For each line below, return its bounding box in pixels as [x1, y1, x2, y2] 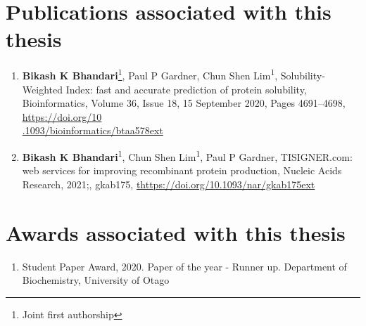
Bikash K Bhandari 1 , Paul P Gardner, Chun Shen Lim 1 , [22, 66, 278, 82]
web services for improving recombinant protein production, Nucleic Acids [22, 163, 342, 178]
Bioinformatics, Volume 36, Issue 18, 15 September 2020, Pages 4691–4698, [22, 96, 346, 110]
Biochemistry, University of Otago [22, 273, 170, 287]
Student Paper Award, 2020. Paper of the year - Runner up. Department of [22, 259, 347, 273]
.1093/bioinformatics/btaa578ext [22, 123, 163, 138]
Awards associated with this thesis [6, 218, 346, 247]
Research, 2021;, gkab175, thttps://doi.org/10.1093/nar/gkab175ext [22, 176, 315, 191]
